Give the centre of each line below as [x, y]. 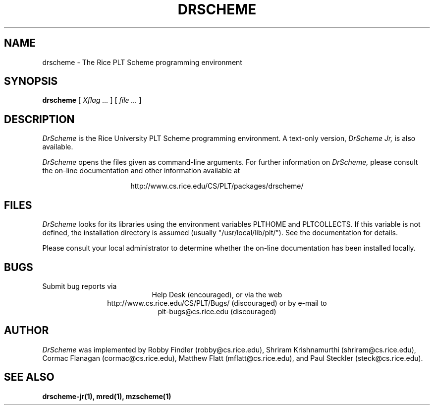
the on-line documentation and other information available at [141, 171]
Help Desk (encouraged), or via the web [217, 294]
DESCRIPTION [39, 119]
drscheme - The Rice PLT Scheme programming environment [142, 62]
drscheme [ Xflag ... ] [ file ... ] [92, 100]
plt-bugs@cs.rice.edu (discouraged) [217, 311]
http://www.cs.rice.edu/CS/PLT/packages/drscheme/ [217, 186]
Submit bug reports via [80, 286]
